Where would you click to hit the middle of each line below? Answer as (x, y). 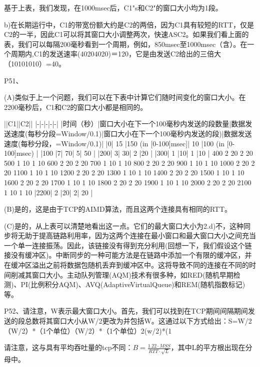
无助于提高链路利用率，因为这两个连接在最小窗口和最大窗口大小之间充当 (137, 235)
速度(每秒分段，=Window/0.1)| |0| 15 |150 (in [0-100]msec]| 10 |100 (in (114, 143)
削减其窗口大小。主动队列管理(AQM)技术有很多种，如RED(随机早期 (122, 274)
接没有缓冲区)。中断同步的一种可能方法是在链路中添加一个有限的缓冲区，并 (128, 255)
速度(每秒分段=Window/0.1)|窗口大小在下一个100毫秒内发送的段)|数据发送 (131, 133)
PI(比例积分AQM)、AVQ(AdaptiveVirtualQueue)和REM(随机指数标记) (133, 284)
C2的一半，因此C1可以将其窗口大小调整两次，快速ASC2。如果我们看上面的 (126, 34)
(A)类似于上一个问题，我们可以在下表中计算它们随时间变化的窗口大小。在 (125, 97)
